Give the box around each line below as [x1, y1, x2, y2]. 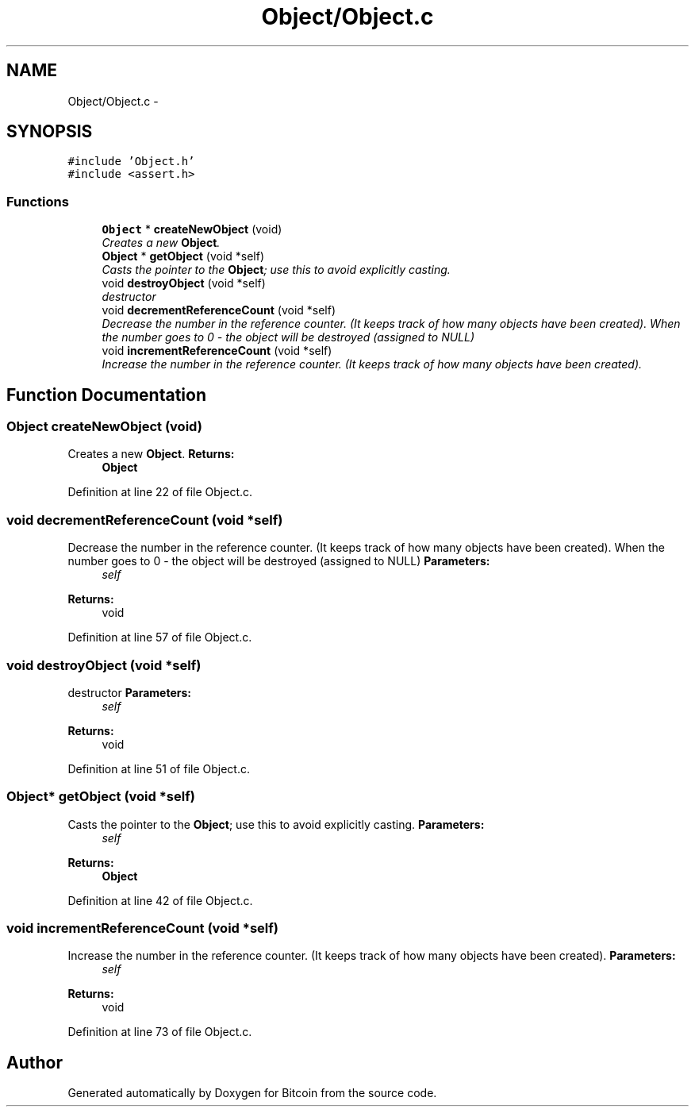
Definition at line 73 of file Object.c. [67, 1025, 252, 1039]
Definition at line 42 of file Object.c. [67, 893, 253, 907]
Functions [6, 193, 69, 210]
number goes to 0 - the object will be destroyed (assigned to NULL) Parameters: [67, 554, 490, 568]
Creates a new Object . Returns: [67, 447, 235, 461]
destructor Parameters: [67, 685, 192, 699]
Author [6, 1052, 63, 1073]
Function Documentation [6, 384, 206, 405]
